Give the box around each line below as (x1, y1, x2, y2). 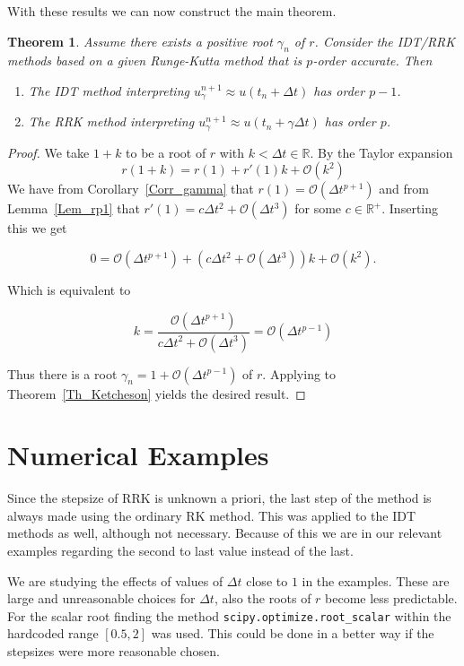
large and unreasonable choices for (7, 589, 196, 608)
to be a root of (126, 143, 206, 161)
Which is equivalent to (7, 281, 131, 299)
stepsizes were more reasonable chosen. (7, 642, 220, 661)
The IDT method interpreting (28, 81, 189, 99)
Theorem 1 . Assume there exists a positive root (7, 31, 273, 50)
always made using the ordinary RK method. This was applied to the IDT (7, 506, 416, 524)
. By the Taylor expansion (310, 143, 453, 161)
